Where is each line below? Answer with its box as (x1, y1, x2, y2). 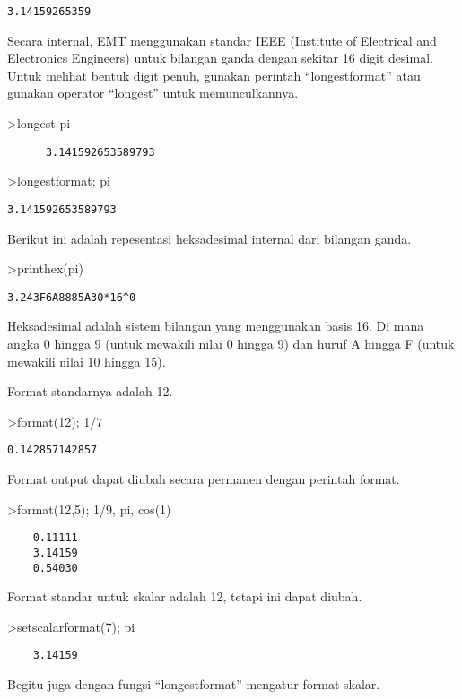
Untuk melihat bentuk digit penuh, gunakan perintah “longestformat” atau (7, 65, 421, 84)
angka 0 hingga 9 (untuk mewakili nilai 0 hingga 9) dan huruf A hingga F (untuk (7, 333, 455, 352)
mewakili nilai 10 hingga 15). (7, 351, 166, 370)
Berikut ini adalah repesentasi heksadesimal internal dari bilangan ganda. (7, 229, 412, 247)
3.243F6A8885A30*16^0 (7, 290, 136, 304)
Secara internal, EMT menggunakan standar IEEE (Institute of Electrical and (7, 30, 437, 49)
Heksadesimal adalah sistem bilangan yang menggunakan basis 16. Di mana (7, 316, 424, 335)
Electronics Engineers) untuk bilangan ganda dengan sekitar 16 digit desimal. (7, 48, 433, 67)
